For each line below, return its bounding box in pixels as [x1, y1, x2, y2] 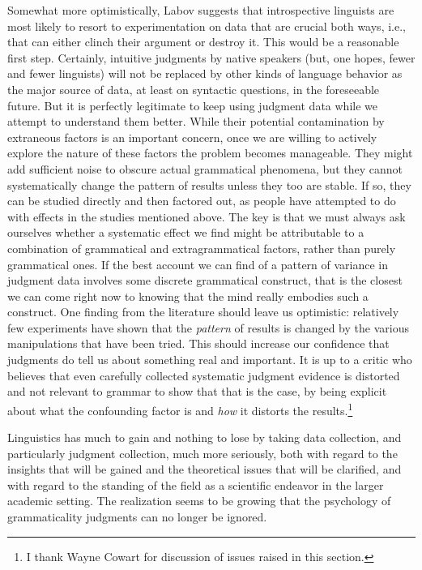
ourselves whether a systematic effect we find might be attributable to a [7, 224, 364, 241]
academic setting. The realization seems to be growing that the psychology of [7, 492, 391, 509]
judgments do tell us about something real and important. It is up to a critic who [7, 351, 412, 368]
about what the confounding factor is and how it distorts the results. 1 [7, 399, 353, 418]
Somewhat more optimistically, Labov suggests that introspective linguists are [7, 2, 394, 18]
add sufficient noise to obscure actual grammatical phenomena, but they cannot [7, 160, 403, 177]
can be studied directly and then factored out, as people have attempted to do [7, 192, 396, 209]
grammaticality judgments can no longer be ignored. [7, 508, 267, 525]
